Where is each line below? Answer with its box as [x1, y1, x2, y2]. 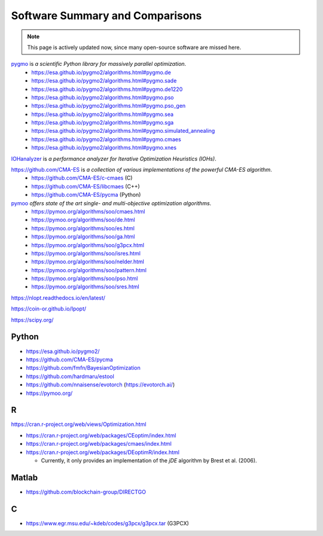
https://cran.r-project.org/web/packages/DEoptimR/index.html [26, 449, 179, 456]
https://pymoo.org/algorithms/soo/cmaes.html [31, 208, 145, 215]
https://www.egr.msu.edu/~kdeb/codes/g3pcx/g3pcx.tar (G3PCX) [26, 519, 190, 526]
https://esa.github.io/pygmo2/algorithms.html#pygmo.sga [31, 119, 174, 126]
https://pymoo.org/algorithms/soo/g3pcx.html [31, 241, 145, 248]
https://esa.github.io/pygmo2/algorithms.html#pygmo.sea [31, 111, 173, 118]
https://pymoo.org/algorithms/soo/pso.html [31, 275, 138, 282]
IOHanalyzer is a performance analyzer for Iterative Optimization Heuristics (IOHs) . [11, 155, 217, 162]
